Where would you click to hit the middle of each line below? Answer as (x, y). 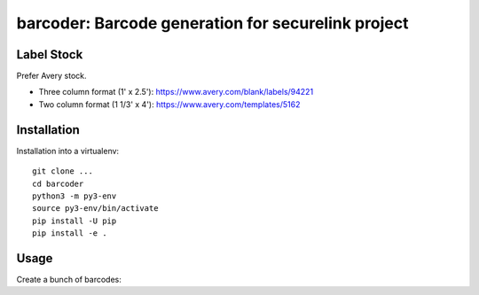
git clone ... (63, 171)
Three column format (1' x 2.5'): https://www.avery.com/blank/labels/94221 (176, 92)
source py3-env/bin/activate (95, 209)
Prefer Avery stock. (51, 76)
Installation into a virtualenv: (68, 151)
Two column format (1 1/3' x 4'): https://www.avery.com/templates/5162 (169, 104)
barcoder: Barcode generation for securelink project (212, 23)
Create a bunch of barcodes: (69, 279)
